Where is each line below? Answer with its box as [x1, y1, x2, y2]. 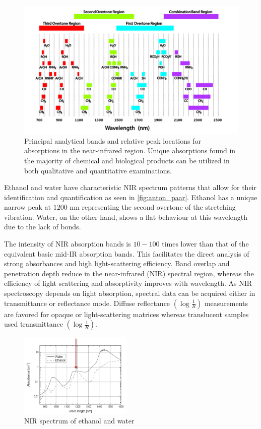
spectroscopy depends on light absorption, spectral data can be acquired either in [4, 288, 255, 298]
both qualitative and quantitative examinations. [24, 165, 172, 175]
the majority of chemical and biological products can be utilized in [24, 155, 230, 165]
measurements [204, 297, 248, 308]
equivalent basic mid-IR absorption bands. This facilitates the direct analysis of [4, 248, 249, 259]
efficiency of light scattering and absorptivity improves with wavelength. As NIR [4, 278, 252, 288]
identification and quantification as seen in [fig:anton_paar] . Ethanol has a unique [4, 192, 257, 202]
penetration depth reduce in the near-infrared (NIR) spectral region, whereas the [4, 268, 254, 278]
